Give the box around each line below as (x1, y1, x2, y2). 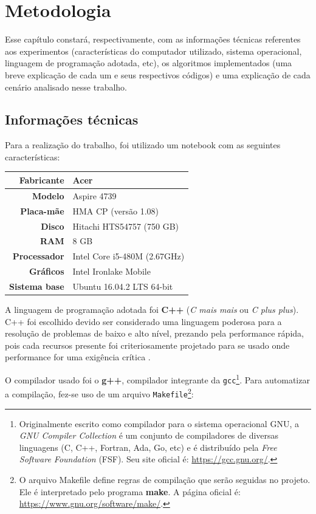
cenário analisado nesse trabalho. (5, 80, 127, 93)
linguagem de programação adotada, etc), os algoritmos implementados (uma (5, 57, 292, 69)
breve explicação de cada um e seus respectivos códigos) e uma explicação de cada (5, 68, 311, 81)
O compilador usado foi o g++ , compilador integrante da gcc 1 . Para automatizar (5, 371, 310, 386)
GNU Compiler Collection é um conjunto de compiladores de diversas (19, 429, 279, 442)
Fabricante (19, 173, 64, 186)
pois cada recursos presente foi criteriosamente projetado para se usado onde (5, 338, 290, 351)
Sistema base (9, 279, 64, 292)
